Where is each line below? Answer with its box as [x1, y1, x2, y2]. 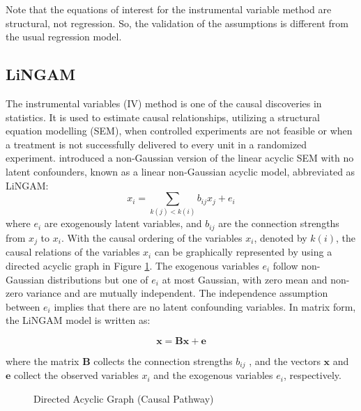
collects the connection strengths [93, 353, 233, 368]
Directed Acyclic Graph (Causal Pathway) [33, 391, 214, 405]
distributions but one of [47, 272, 148, 286]
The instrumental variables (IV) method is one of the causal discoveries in [6, 95, 322, 110]
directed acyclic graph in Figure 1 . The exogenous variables [6, 258, 259, 272]
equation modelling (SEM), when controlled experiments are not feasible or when [6, 123, 353, 138]
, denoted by [254, 230, 307, 245]
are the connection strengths [218, 216, 339, 231]
